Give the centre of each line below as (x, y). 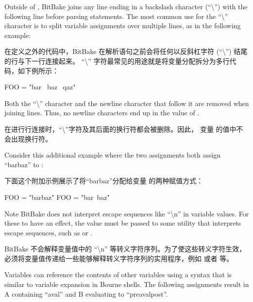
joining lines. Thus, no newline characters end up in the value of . (102, 113)
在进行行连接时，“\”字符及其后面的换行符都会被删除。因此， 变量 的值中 (120, 129)
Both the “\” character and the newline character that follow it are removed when (127, 103)
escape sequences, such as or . (49, 232)
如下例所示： (38, 70)
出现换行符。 (31, 138)
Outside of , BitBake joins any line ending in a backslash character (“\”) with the (126, 6)
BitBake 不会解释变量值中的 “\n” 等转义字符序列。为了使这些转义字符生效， (125, 249)
